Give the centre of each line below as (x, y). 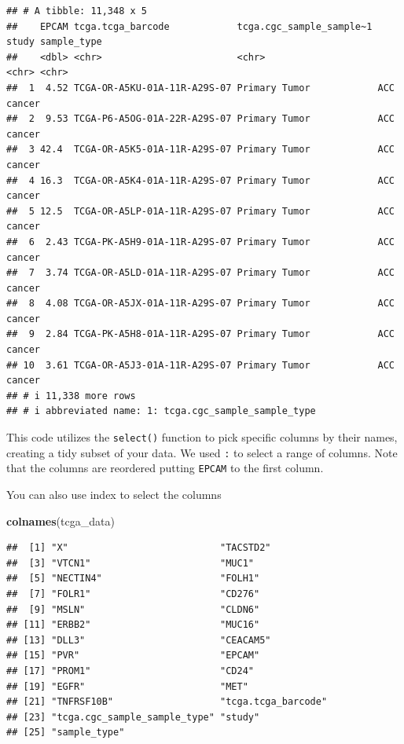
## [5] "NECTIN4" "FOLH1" (133, 579)
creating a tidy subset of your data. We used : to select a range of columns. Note (202, 452)
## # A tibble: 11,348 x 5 (77, 11)
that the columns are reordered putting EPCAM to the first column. (165, 468)
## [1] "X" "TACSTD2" (139, 548)
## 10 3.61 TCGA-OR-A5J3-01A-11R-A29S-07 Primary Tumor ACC (200, 365)
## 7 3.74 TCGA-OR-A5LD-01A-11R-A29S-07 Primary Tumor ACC (200, 273)
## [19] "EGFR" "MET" (127, 686)
